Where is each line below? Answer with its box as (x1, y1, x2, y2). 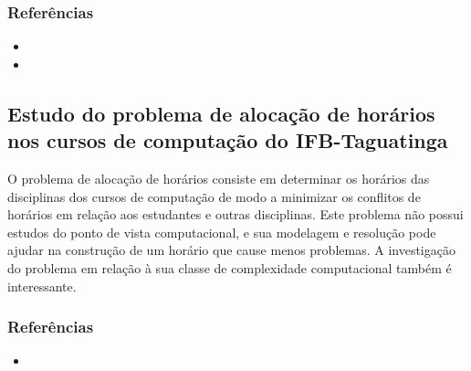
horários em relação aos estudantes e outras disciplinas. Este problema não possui (7, 205, 464, 224)
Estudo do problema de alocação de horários (7, 99, 435, 127)
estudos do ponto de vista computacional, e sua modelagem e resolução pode (7, 222, 436, 241)
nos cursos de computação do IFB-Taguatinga (7, 126, 448, 154)
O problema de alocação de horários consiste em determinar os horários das (7, 169, 430, 187)
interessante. (7, 276, 77, 295)
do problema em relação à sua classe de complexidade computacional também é (7, 258, 452, 277)
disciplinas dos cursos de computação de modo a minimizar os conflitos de (7, 186, 421, 206)
